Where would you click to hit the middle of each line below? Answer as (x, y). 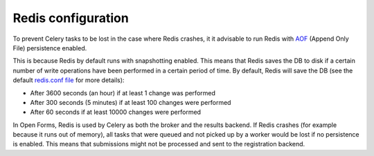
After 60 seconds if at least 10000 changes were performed (115, 112)
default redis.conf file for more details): (69, 80)
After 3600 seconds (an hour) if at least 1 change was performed (123, 92)
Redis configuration (71, 18)
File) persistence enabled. (50, 48)
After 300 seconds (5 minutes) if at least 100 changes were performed (131, 102)
